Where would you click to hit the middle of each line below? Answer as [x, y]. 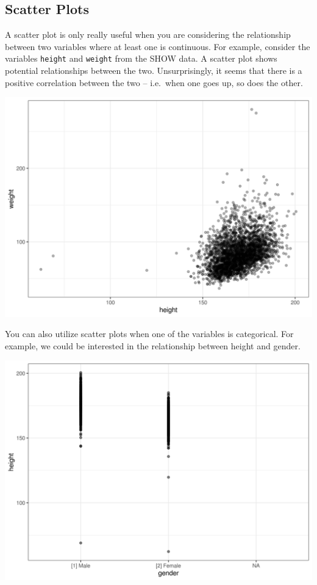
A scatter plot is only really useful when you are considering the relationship [148, 35]
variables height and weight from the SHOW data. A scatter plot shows [141, 58]
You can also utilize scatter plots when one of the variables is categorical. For [149, 334]
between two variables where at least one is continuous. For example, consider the [158, 46]
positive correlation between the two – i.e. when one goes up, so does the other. [154, 82]
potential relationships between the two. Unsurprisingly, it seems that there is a [154, 71]
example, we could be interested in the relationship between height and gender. [153, 345]
